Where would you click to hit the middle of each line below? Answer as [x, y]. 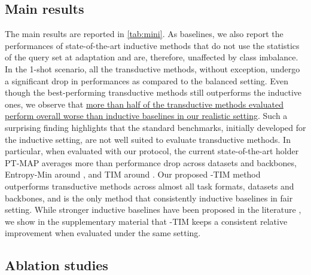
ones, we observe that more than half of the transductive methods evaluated [144, 104]
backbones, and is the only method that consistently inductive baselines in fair [149, 198]
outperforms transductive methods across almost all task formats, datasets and [150, 186]
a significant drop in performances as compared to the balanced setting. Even [147, 80]
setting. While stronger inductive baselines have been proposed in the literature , [153, 210]
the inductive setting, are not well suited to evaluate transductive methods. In [148, 139]
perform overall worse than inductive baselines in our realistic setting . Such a [146, 116]
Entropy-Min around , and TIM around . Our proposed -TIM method [133, 174]
